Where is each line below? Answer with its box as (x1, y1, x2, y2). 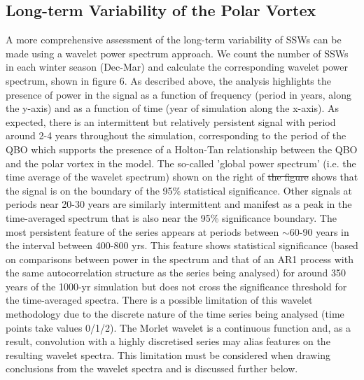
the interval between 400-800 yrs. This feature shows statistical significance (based (6, 238, 358, 253)
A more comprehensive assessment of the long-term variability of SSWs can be (6, 32, 342, 47)
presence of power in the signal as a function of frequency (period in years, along (6, 87, 352, 101)
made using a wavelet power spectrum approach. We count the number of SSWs (6, 45, 349, 60)
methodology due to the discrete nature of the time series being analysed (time (6, 307, 344, 321)
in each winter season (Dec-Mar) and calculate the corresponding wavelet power (6, 59, 349, 74)
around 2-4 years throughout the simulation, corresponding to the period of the (6, 128, 346, 143)
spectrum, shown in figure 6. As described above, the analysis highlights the (6, 73, 331, 87)
